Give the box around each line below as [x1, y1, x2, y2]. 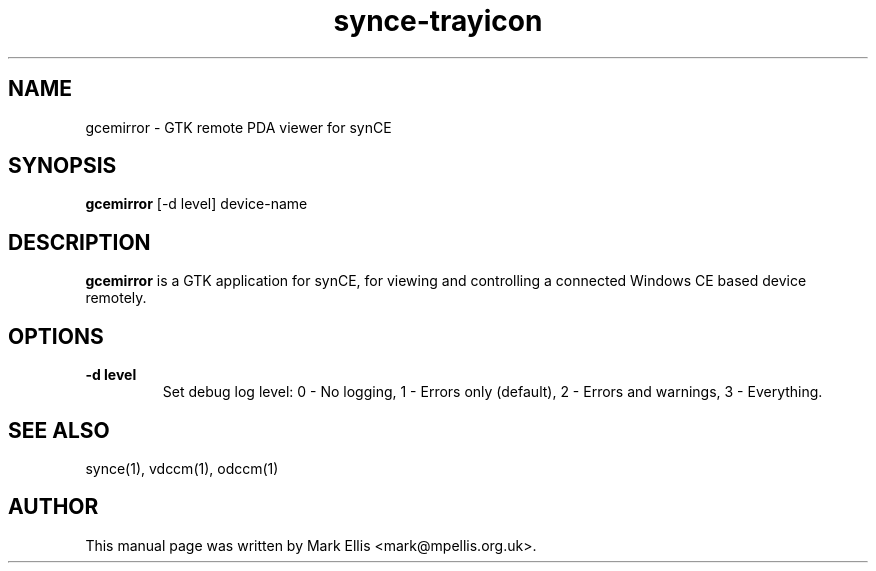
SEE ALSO [8, 417, 110, 443]
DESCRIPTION [8, 229, 151, 255]
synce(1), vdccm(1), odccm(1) [85, 459, 279, 477]
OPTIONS [8, 323, 104, 349]
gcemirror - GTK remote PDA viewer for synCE [85, 118, 392, 136]
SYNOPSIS [8, 153, 117, 179]
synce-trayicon [333, 4, 543, 38]
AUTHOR [8, 494, 99, 520]
